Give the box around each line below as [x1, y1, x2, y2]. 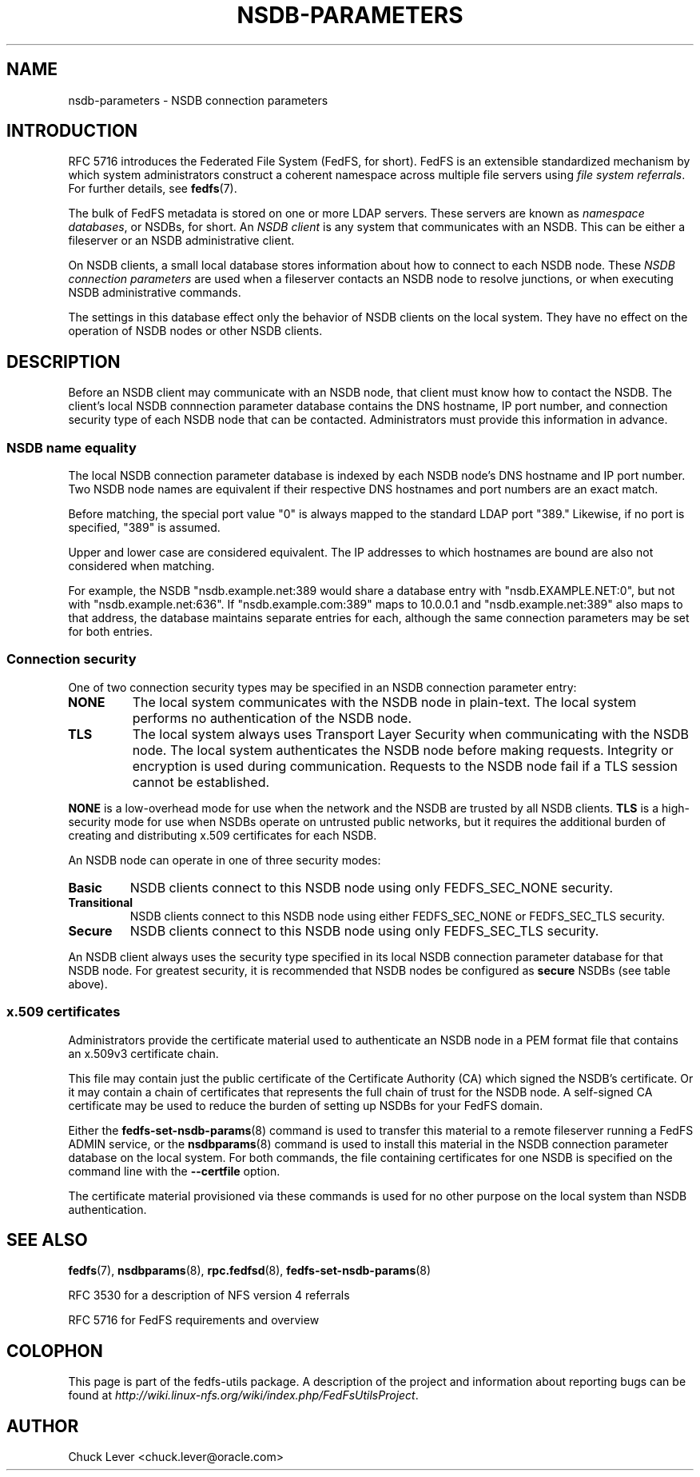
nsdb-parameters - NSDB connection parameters [68, 93, 328, 107]
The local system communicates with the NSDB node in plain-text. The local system [132, 693, 637, 710]
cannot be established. [132, 773, 270, 790]
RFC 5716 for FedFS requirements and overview [68, 1313, 320, 1327]
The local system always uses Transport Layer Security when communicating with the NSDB [132, 725, 689, 742]
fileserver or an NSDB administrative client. [68, 234, 295, 248]
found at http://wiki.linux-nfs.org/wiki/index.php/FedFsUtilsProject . [68, 1388, 419, 1403]
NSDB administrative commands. [68, 285, 241, 300]
